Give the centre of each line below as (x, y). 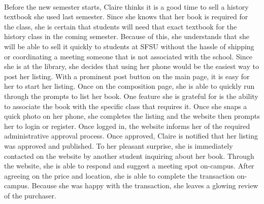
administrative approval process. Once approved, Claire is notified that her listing (131, 136)
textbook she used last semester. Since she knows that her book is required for (126, 16)
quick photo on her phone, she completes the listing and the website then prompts (132, 116)
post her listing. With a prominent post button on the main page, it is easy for (127, 76)
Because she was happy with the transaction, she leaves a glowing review (145, 185)
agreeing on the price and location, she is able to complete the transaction (120, 175)
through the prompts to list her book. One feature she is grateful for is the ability (131, 96)
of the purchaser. (30, 195)
